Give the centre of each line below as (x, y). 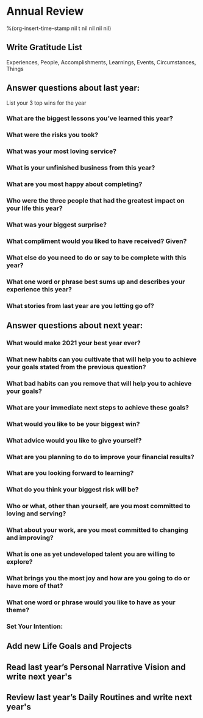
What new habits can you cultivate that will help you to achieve (101, 359)
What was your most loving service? (62, 151)
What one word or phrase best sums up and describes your (96, 282)
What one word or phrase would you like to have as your (91, 602)
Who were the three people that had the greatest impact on (95, 201)
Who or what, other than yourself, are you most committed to (98, 506)
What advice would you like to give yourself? (74, 440)
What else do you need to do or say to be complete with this (97, 257)
